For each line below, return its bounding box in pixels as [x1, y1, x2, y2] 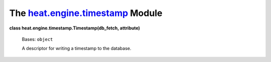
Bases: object [22, 36, 53, 42]
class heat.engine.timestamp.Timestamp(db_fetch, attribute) [9, 25, 141, 31]
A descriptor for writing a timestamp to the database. [22, 45, 131, 51]
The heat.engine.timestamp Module [9, 7, 163, 18]
